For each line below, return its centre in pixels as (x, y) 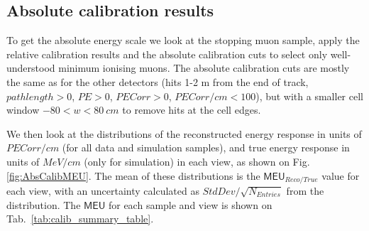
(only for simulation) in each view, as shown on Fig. (197, 161)
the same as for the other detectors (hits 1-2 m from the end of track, (158, 81)
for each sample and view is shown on (190, 204)
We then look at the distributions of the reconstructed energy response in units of (184, 133)
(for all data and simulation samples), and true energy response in (206, 147)
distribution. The (44, 204)
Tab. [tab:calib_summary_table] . (80, 219)
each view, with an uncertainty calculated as (103, 190)
